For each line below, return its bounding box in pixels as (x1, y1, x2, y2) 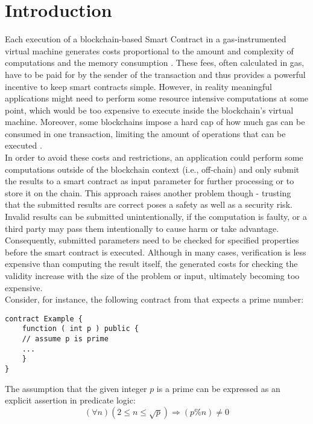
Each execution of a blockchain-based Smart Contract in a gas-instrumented (5, 33, 286, 45)
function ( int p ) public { (22, 324, 139, 333)
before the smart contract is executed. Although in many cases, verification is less (5, 245, 306, 258)
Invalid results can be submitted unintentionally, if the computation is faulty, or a (5, 210, 307, 223)
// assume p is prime (22, 335, 109, 344)
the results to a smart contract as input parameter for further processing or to (5, 175, 294, 187)
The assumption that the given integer (5, 382, 147, 394)
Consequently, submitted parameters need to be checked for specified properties (5, 234, 299, 246)
